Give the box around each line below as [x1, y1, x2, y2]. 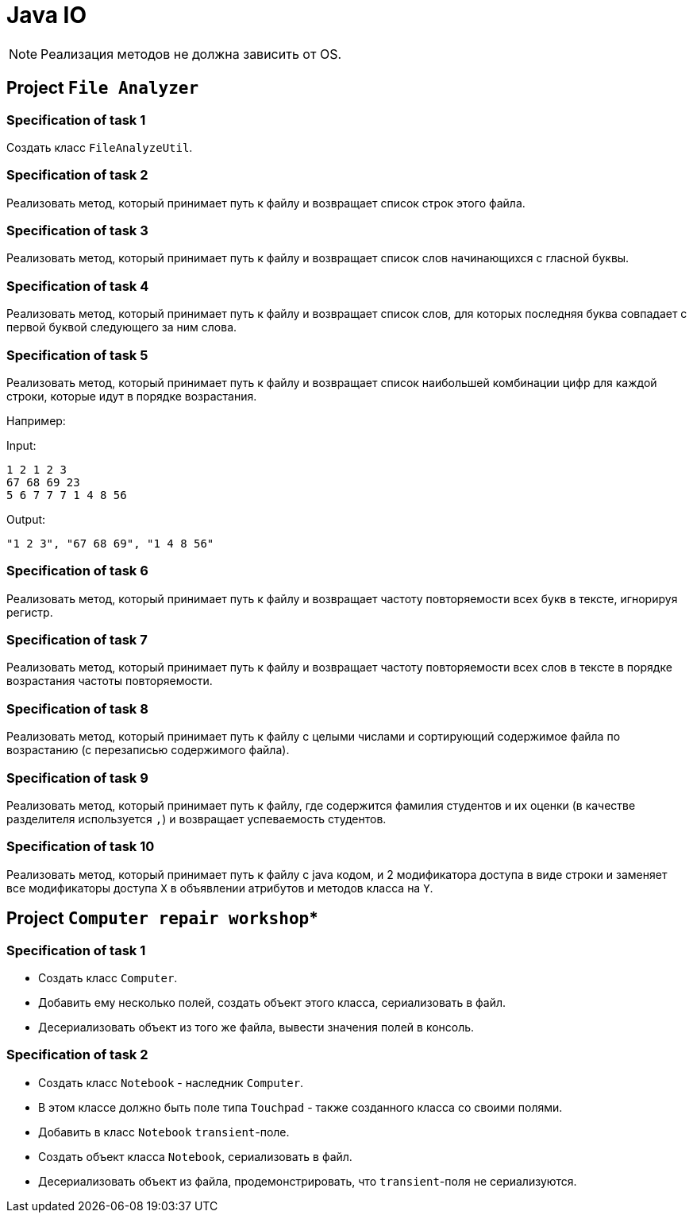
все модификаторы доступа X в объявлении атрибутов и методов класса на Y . [6, 880, 433, 895]
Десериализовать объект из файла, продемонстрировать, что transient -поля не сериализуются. [38, 1174, 577, 1188]
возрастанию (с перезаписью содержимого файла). [6, 743, 290, 757]
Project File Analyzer [6, 78, 199, 99]
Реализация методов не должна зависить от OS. [40, 45, 342, 62]
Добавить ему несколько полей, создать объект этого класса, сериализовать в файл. [38, 995, 506, 1009]
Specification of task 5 [6, 346, 148, 363]
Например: [6, 413, 66, 428]
